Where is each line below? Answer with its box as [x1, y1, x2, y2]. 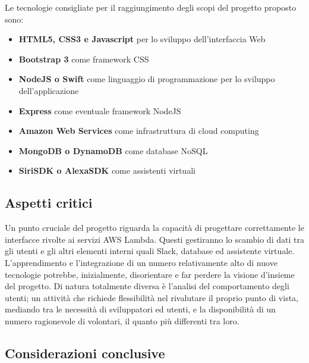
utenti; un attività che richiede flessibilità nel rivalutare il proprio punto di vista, [5, 291, 298, 303]
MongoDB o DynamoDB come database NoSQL [18, 144, 208, 157]
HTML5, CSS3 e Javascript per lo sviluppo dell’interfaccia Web [18, 33, 266, 45]
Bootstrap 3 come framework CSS [18, 52, 149, 65]
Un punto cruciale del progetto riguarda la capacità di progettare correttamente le [5, 221, 304, 234]
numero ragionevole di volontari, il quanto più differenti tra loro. [5, 314, 239, 327]
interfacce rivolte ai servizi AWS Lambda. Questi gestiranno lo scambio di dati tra [5, 233, 304, 245]
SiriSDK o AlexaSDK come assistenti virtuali [18, 164, 196, 177]
